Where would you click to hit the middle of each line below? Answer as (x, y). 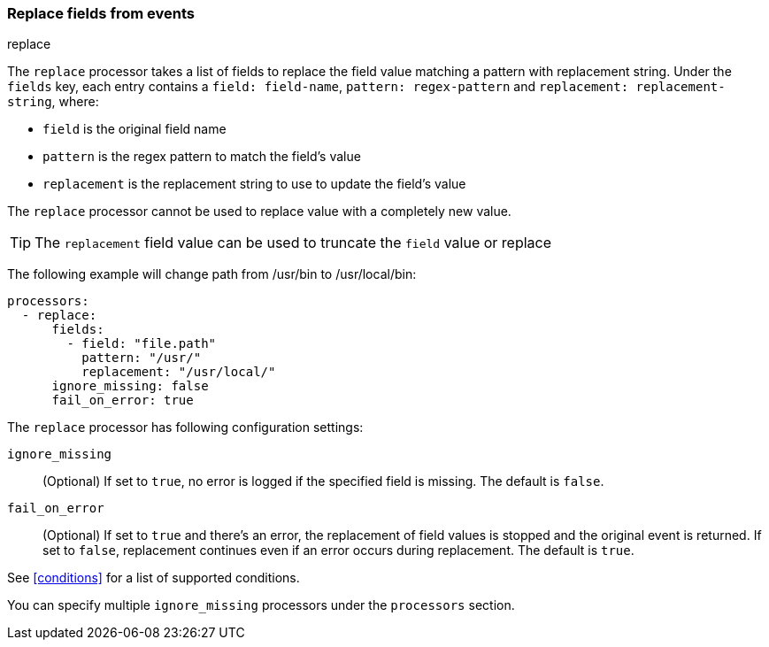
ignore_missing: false (130, 386)
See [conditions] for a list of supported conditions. (154, 578)
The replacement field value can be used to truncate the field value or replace (293, 243)
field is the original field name (135, 129)
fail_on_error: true (123, 401)
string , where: (53, 102)
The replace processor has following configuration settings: (185, 427)
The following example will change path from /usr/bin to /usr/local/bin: (212, 274)
